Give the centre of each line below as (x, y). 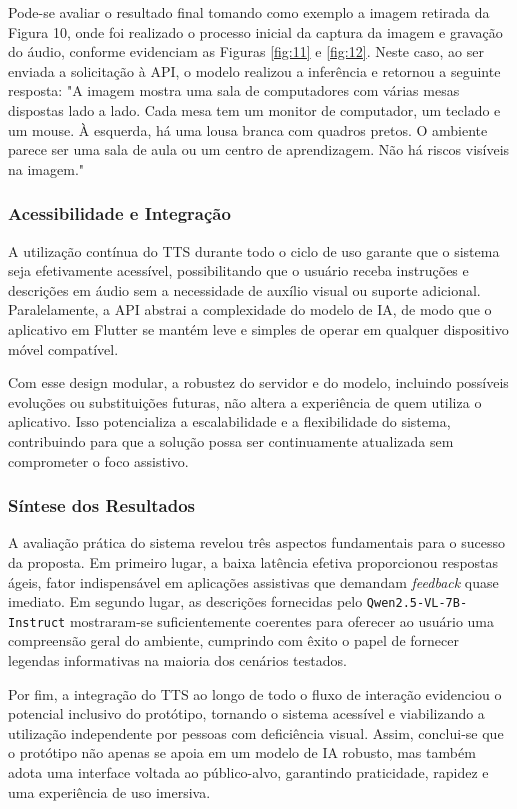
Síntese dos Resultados (101, 505)
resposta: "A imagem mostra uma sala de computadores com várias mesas (234, 90)
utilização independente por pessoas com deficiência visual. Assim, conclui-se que (256, 732)
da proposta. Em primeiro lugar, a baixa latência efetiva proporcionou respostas (253, 561)
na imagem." (46, 168)
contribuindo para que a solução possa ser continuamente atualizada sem (231, 440)
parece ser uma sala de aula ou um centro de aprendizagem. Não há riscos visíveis (259, 149)
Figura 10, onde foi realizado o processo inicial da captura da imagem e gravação (255, 31)
